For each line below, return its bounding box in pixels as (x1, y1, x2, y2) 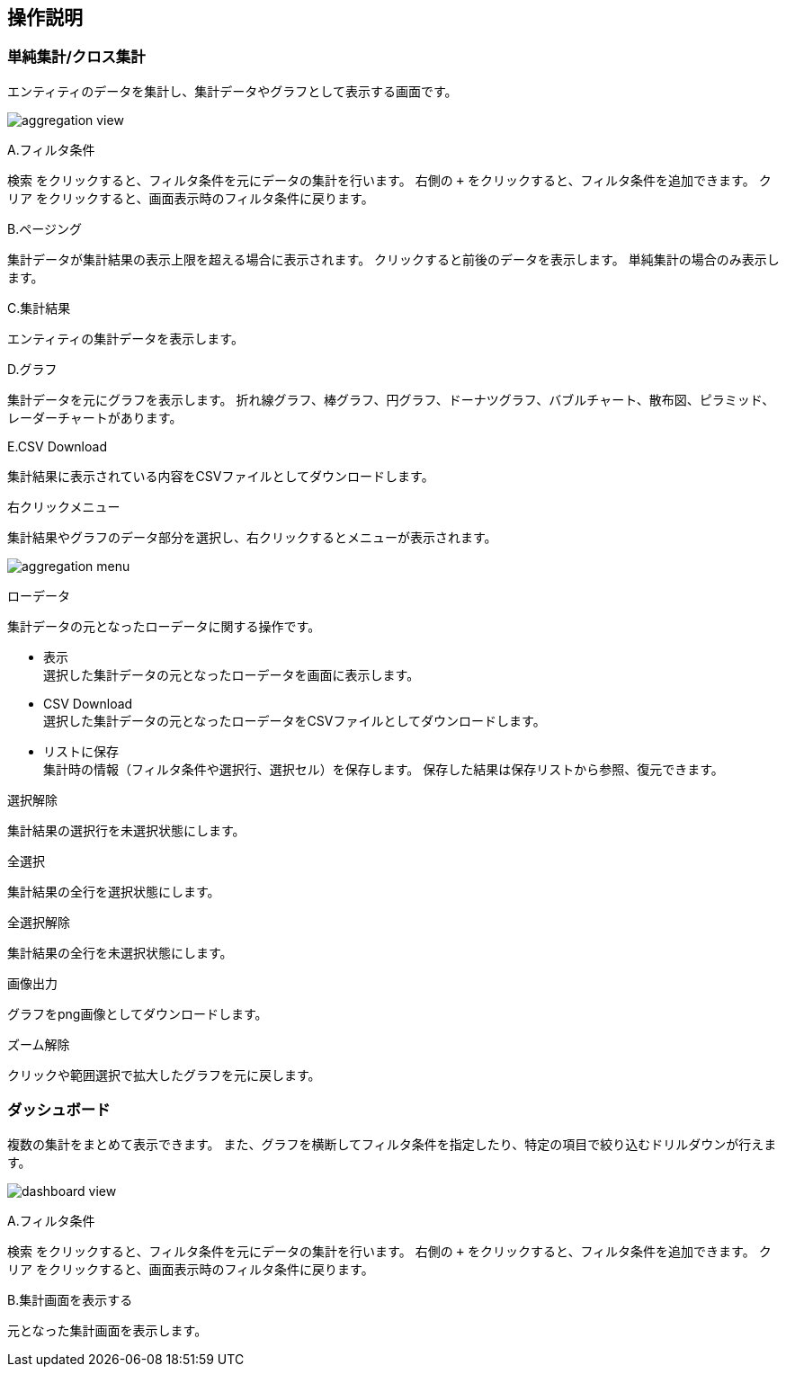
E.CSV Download (7, 438, 107, 454)
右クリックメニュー (7, 498, 121, 514)
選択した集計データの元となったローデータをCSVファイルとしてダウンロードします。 (43, 712, 546, 728)
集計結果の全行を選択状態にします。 (7, 883, 220, 899)
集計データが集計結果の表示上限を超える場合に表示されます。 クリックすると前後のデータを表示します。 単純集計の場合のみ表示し (7, 251, 780, 267)
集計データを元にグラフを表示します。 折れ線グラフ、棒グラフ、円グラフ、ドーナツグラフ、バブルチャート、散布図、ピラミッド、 (7, 391, 775, 407)
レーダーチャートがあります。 (7, 409, 183, 425)
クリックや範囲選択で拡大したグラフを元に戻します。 (7, 1066, 321, 1083)
